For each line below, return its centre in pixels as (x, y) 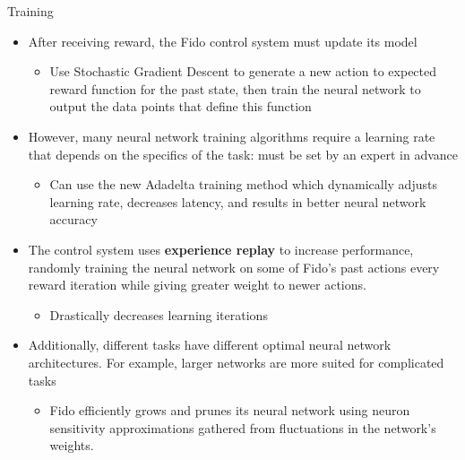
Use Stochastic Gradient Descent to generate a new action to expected (243, 71)
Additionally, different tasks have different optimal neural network (210, 345)
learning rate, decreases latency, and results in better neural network (238, 201)
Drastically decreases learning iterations (159, 314)
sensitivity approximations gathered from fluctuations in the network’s (243, 427)
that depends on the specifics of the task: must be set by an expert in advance (243, 154)
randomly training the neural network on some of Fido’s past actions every (234, 267)
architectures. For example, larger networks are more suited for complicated (236, 362)
